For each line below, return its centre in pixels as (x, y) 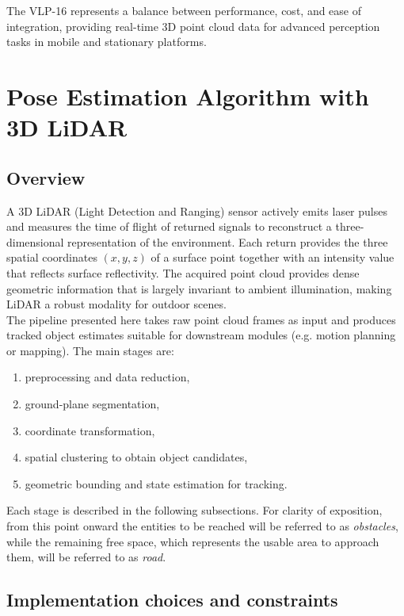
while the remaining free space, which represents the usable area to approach (193, 541)
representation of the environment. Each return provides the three (228, 241)
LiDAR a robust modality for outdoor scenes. (116, 304)
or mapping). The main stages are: (90, 350)
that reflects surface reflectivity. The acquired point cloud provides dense (183, 272)
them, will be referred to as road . (86, 557)
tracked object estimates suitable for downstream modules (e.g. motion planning (201, 335)
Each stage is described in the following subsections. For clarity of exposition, (194, 510)
